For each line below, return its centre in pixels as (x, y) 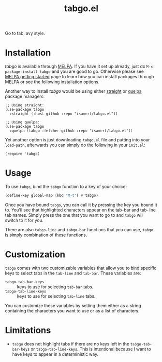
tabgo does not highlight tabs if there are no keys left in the (71, 344)
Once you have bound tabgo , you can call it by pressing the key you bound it (81, 205)
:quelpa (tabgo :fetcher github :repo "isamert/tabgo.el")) (71, 131)
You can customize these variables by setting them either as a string (73, 305)
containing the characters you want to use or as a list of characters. (72, 310)
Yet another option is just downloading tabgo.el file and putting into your (77, 140)
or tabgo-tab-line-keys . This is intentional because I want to (91, 349)
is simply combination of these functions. (46, 235)
